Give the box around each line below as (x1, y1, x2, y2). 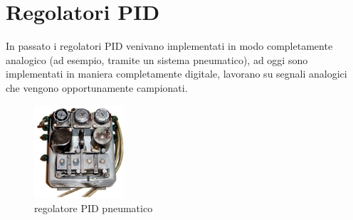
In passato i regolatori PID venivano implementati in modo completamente (6, 38, 333, 53)
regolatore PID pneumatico (34, 201, 153, 216)
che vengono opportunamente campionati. (6, 80, 188, 95)
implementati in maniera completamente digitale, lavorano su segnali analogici (6, 66, 347, 81)
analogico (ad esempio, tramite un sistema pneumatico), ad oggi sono (6, 52, 308, 67)
